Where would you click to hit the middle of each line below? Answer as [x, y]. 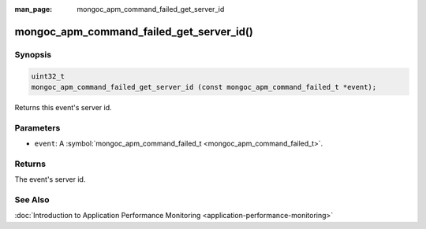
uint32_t [48, 76]
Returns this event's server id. [63, 107]
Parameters [37, 127]
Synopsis [33, 54]
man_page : [34, 9]
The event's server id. [50, 179]
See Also [32, 199]
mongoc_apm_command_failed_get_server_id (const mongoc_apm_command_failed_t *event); [204, 87]
